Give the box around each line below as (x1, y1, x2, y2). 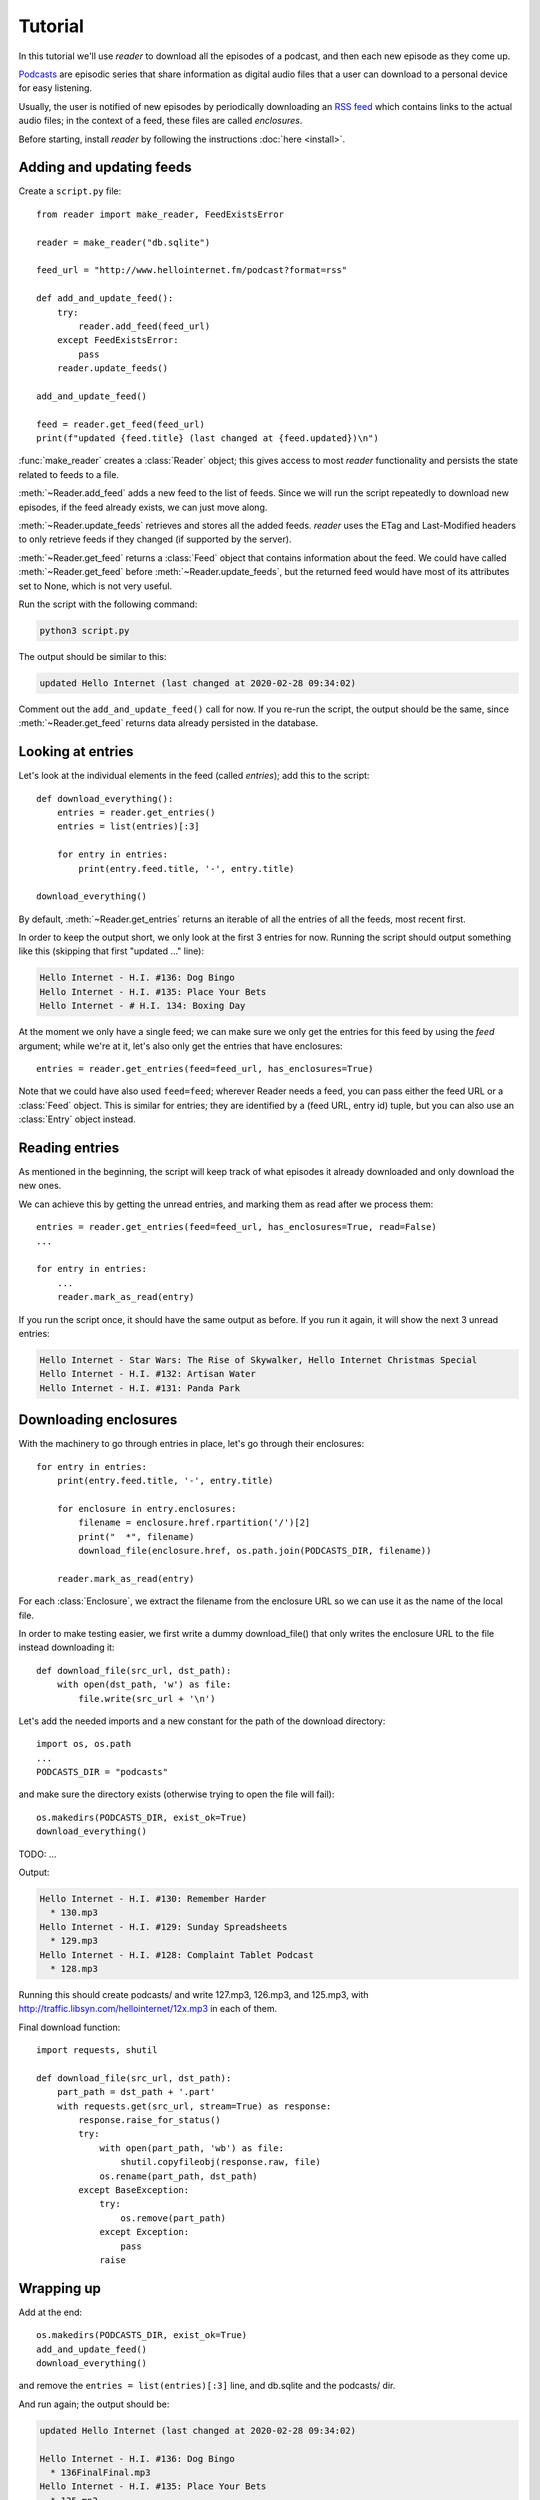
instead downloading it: (18, 1641, 115, 1654)
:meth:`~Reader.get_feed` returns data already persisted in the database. (18, 717, 319, 729)
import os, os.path (36, 1738, 132, 1750)
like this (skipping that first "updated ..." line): (18, 945, 205, 957)
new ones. (18, 1180, 62, 1192)
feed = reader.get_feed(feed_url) (36, 418, 205, 430)
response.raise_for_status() (78, 2115, 222, 2126)
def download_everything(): (36, 793, 174, 804)
